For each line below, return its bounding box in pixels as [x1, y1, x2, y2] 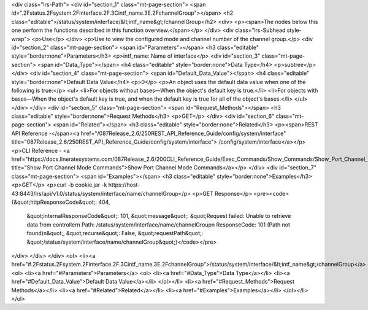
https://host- [108, 181, 140, 188]
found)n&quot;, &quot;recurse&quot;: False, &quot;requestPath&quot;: [26, 230, 204, 237]
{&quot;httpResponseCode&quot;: [11, 198, 98, 206]
